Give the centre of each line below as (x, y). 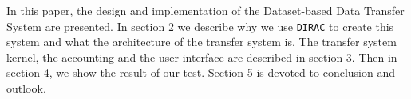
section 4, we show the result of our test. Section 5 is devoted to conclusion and (201, 72)
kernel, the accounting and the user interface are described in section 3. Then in (202, 57)
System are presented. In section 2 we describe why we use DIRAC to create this (200, 26)
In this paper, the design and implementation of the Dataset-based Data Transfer (205, 10)
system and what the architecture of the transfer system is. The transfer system (202, 42)
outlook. (26, 88)
